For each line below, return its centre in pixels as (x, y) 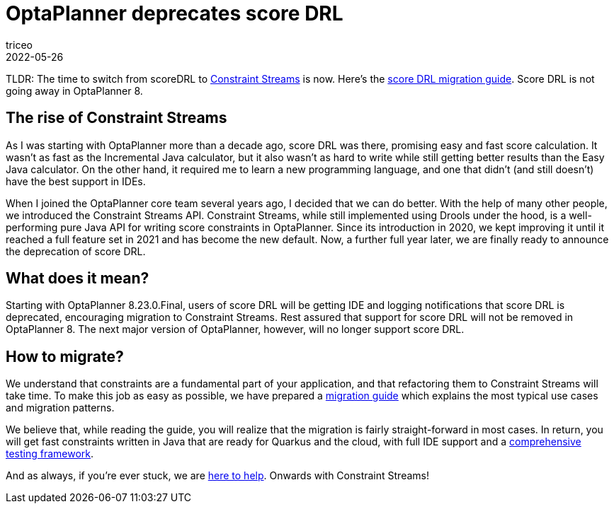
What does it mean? (78, 279)
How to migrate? (65, 356)
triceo (19, 45)
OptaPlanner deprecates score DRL (175, 13)
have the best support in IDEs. (76, 181)
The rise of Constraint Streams (116, 118)
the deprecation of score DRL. (76, 251)
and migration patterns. (60, 408)
